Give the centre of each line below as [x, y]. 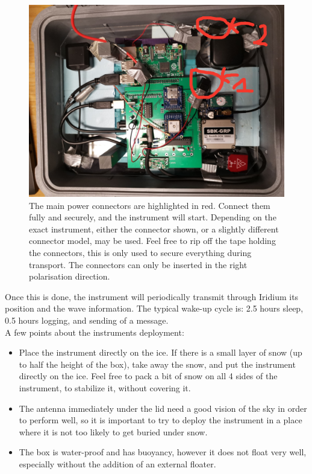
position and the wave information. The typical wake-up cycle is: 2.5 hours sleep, [154, 308]
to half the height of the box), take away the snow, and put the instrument [157, 364]
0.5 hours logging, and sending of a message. [87, 320]
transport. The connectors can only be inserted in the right [138, 264]
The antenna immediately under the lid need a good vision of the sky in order [163, 408]
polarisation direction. [70, 276]
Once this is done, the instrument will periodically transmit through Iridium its [152, 296]
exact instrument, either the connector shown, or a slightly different [154, 229]
